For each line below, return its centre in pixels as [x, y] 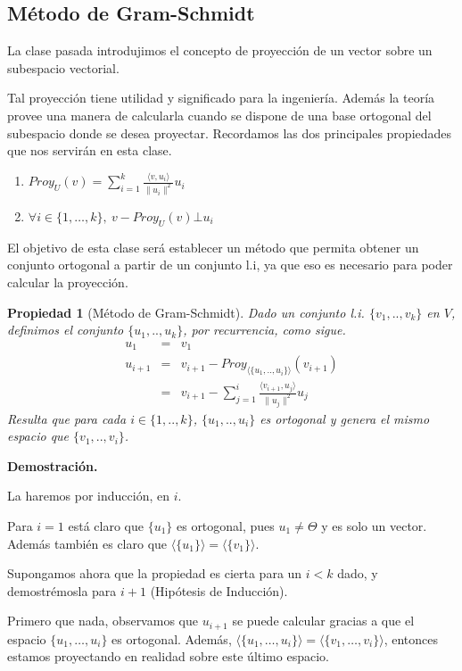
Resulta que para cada [67, 418]
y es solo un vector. [374, 525]
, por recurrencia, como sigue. [264, 330]
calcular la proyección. [68, 282]
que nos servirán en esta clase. [90, 150]
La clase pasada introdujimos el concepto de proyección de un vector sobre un [220, 50]
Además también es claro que [87, 543]
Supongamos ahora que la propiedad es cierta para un [155, 573]
